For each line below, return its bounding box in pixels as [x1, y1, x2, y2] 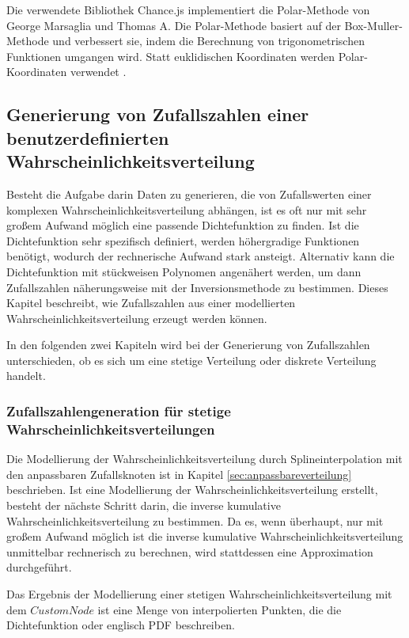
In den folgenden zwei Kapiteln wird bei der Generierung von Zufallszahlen [6, 336, 370, 353]
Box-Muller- [344, 17, 403, 33]
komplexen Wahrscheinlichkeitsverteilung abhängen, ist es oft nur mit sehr [6, 201, 367, 218]
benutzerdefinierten [6, 125, 169, 150]
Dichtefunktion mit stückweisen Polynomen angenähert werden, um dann [6, 263, 362, 279]
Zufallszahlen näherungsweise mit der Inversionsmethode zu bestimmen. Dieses [6, 279, 388, 295]
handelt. [6, 367, 46, 384]
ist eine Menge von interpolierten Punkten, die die [97, 601, 342, 617]
